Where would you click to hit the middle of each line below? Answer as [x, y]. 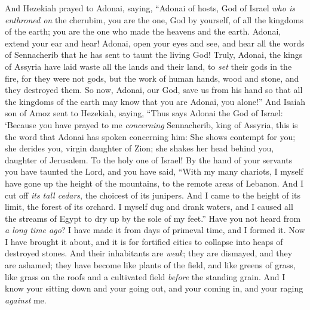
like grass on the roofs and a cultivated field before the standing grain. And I [145, 276]
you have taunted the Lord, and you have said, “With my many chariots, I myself [154, 171]
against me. [26, 300]
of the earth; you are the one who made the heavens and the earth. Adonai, [143, 31]
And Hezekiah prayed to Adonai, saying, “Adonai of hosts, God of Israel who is [150, 8]
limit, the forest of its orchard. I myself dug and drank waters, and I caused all [149, 207]
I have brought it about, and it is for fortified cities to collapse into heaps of [144, 241]
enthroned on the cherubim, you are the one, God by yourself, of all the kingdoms [154, 19]
